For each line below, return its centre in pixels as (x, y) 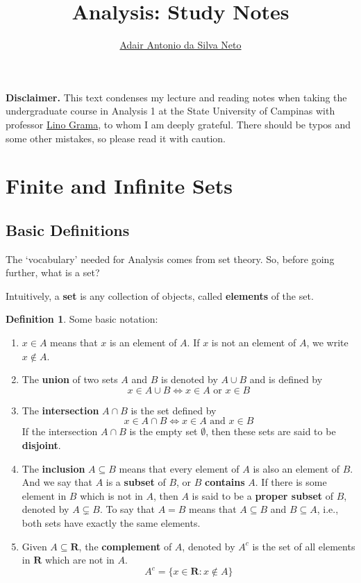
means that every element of (179, 468)
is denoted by (190, 379)
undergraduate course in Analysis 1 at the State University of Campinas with (170, 111)
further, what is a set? (53, 272)
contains (225, 482)
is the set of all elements (304, 546)
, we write (327, 343)
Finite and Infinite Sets (119, 186)
